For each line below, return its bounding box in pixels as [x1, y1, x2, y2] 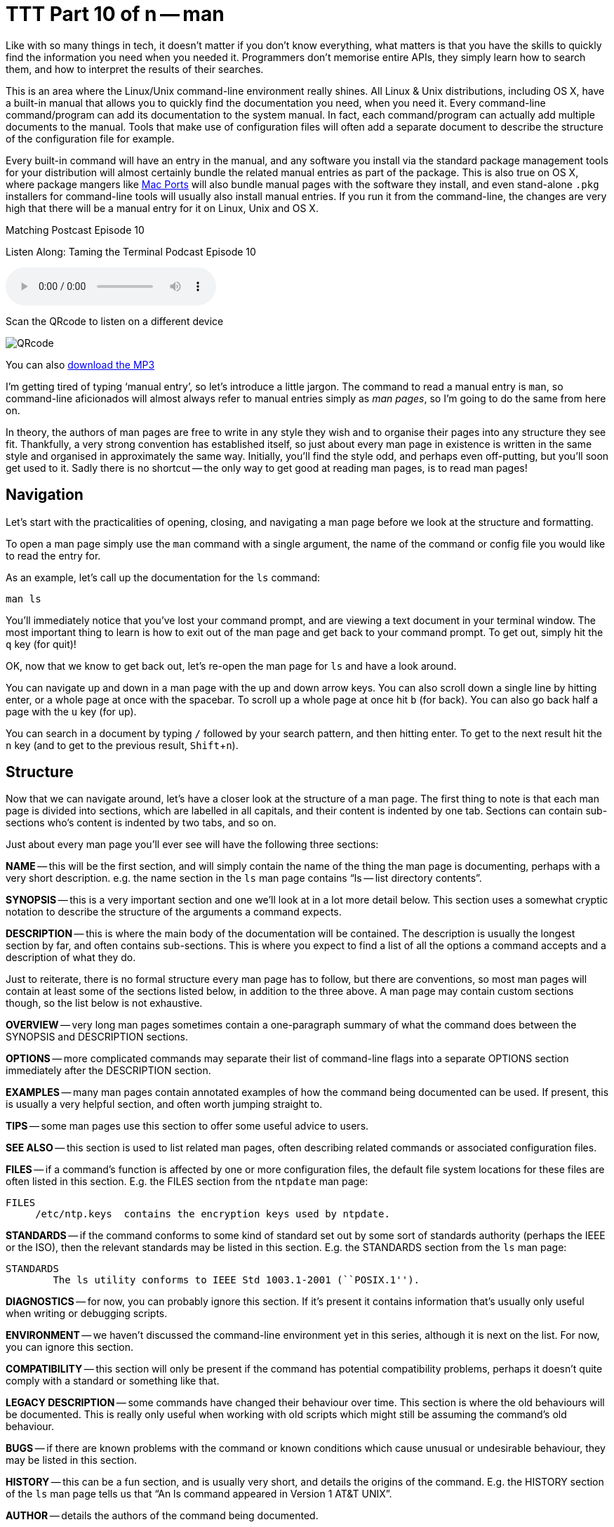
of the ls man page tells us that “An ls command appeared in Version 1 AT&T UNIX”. [6, 1488, 392, 1500]
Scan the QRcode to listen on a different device [6, 315, 224, 327]
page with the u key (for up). [6, 705, 137, 718]
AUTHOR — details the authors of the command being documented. [6, 1509, 319, 1522]
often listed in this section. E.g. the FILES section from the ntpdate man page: [6, 1175, 368, 1188]
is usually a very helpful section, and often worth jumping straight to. [6, 1098, 323, 1111]
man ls [6, 593, 41, 604]
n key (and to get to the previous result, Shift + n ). [6, 739, 239, 751]
